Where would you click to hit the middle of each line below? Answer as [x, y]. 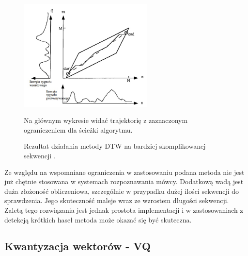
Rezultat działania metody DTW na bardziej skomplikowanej [115, 146]
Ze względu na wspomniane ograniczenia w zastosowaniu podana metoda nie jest [124, 172]
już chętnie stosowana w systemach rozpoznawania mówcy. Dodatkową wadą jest [124, 181]
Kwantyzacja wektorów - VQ [78, 246]
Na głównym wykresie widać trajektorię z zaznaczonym [106, 120]
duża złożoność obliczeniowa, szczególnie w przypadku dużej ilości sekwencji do [122, 191]
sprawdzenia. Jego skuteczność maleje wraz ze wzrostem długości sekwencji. [117, 200]
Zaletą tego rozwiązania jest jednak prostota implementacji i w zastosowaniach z [124, 210]
